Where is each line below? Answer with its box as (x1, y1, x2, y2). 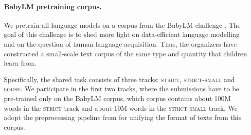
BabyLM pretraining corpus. (4, 1, 102, 11)
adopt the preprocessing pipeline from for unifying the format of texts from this (4, 112, 242, 122)
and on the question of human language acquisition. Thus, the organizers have (4, 38, 237, 49)
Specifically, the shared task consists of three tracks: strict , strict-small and (4, 74, 235, 84)
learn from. (4, 58, 37, 68)
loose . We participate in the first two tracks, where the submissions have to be (4, 84, 239, 94)
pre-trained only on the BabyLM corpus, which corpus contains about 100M (4, 93, 231, 103)
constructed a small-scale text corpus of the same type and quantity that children (4, 48, 247, 58)
